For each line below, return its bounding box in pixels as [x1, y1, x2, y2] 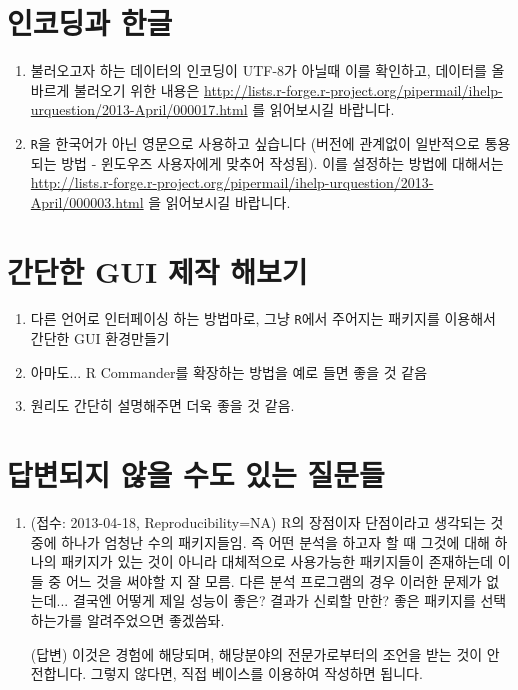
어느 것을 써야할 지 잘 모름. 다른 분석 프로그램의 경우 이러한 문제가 [65, 570, 482, 591]
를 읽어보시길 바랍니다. [252, 99, 395, 120]
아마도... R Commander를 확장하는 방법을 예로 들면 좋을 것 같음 [30, 361, 428, 382]
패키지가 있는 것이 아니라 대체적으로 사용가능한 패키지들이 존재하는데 [61, 551, 494, 572]
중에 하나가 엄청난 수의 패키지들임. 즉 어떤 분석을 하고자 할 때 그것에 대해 [30, 531, 490, 552]
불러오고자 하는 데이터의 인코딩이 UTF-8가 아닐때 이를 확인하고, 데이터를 [30, 60, 487, 81]
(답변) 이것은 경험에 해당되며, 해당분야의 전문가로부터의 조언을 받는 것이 [30, 643, 483, 664]
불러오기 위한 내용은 [74, 79, 200, 100]
